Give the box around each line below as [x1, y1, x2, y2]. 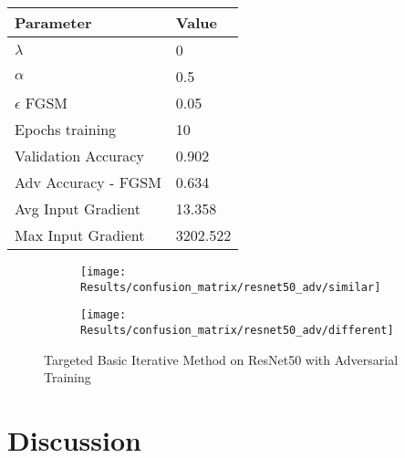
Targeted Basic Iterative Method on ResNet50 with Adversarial [44, 349, 399, 369]
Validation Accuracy [15, 145, 144, 166]
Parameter [15, 12, 92, 33]
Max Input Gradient [15, 224, 145, 245]
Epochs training [15, 119, 117, 140]
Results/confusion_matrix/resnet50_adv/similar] [80, 280, 381, 294]
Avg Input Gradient [15, 198, 140, 219]
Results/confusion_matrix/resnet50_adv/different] [80, 323, 394, 337]
